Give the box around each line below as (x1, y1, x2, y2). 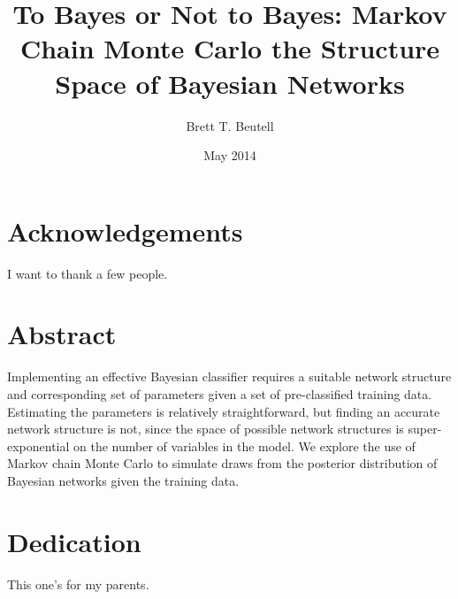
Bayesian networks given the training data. (7, 471, 240, 489)
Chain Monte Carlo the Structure (19, 30, 440, 66)
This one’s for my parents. (7, 574, 149, 593)
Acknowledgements (7, 212, 243, 249)
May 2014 (203, 146, 256, 165)
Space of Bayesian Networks (55, 65, 405, 101)
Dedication (7, 523, 141, 559)
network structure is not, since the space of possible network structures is (7, 419, 404, 438)
